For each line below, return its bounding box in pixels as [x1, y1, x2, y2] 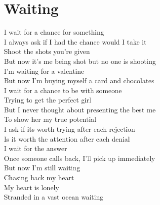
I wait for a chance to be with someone [4, 85, 122, 95]
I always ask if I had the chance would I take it [4, 36, 147, 47]
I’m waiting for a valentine [4, 65, 84, 76]
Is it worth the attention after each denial [4, 133, 130, 144]
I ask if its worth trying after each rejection [4, 124, 135, 134]
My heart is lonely [4, 182, 59, 192]
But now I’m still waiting [4, 162, 80, 173]
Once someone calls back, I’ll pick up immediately [4, 153, 155, 163]
